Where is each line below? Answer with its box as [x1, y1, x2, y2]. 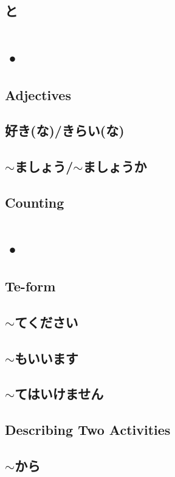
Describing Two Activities [5, 420, 171, 439]
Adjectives [5, 85, 71, 104]
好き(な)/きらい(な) [5, 121, 125, 140]
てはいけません [15, 384, 104, 403]
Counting [5, 192, 64, 211]
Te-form [5, 277, 56, 296]
